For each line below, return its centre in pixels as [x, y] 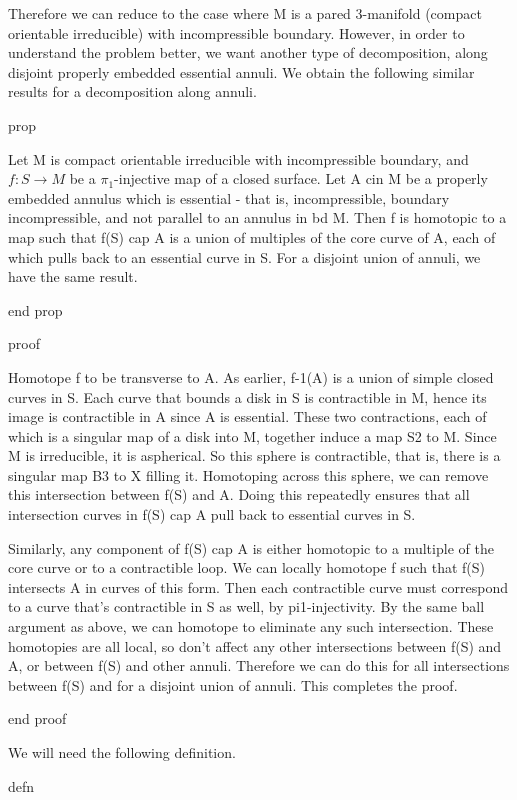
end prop [35, 309]
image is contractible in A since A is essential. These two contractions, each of [247, 416]
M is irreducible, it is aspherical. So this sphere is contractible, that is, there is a [254, 455]
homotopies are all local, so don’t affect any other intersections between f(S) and [255, 645]
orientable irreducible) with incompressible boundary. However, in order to [236, 32]
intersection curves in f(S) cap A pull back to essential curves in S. [212, 514]
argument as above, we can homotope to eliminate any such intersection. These [251, 626]
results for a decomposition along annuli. [132, 91]
